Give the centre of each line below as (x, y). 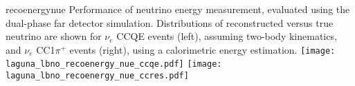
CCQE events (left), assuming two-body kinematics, (227, 36)
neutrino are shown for (54, 36)
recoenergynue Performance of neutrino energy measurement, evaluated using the (178, 9)
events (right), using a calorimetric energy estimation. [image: (202, 49)
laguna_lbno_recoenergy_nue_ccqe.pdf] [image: (114, 64)
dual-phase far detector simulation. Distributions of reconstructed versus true (170, 22)
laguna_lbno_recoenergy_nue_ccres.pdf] (97, 76)
